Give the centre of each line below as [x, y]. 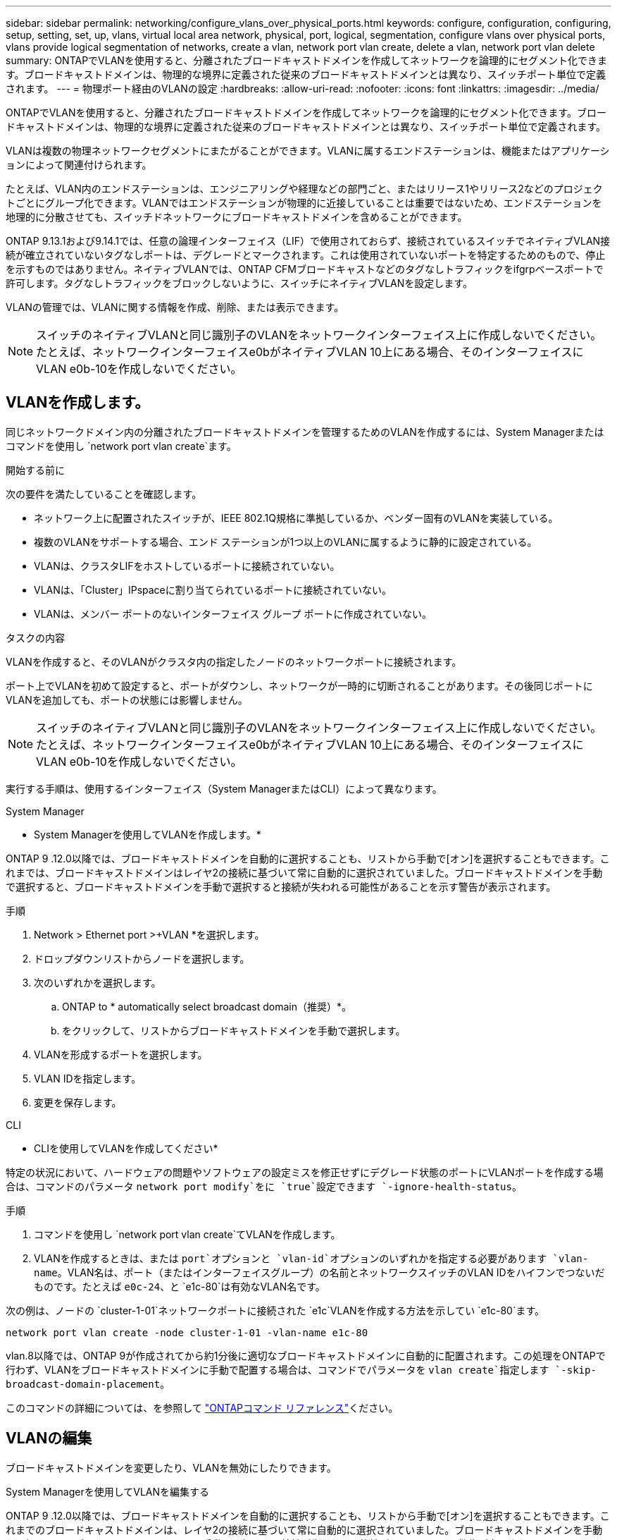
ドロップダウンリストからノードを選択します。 [142, 958]
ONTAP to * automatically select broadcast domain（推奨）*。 [207, 1006]
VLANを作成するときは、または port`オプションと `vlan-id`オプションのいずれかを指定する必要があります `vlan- [311, 1258]
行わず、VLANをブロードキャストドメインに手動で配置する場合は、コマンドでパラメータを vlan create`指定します [278, 1369]
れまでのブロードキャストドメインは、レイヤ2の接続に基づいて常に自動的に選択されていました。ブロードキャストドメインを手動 [304, 1529]
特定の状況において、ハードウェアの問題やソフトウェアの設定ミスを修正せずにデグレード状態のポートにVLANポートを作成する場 [305, 1172]
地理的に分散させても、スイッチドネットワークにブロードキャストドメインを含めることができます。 [237, 217]
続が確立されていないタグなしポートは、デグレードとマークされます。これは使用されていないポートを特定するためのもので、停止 [306, 255]
